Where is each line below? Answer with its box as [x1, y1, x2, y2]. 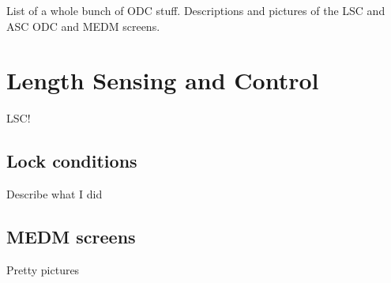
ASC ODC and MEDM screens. [6, 17, 160, 34]
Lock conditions [6, 149, 137, 173]
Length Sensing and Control [6, 64, 319, 96]
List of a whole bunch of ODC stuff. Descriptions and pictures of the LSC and [6, 2, 385, 18]
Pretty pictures [6, 261, 80, 277]
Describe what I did [6, 186, 103, 202]
